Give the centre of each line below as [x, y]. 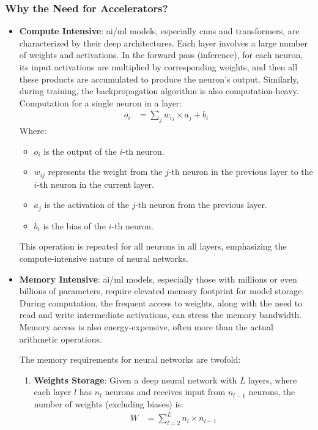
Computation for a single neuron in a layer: [101, 102]
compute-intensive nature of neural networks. [104, 258]
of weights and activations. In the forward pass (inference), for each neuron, [161, 55]
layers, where [273, 380]
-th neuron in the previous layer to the [241, 172]
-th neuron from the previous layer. [201, 205]
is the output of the [80, 151]
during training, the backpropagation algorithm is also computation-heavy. [159, 91]
